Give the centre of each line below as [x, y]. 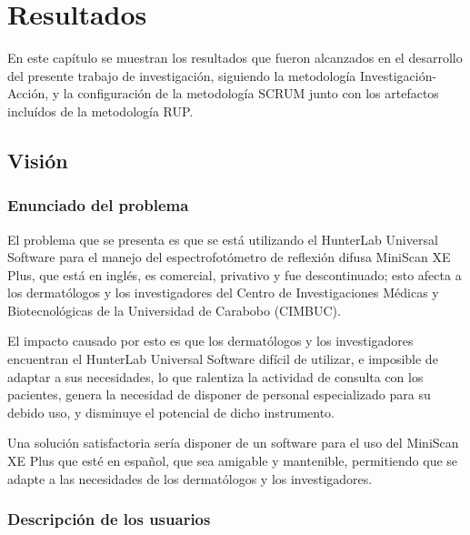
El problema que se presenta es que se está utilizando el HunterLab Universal [223, 239]
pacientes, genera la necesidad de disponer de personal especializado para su [219, 394]
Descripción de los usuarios [109, 519]
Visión [38, 160]
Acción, [28, 93]
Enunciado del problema [98, 205]
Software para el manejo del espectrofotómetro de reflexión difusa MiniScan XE [229, 257]
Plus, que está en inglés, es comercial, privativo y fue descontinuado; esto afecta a [235, 274]
